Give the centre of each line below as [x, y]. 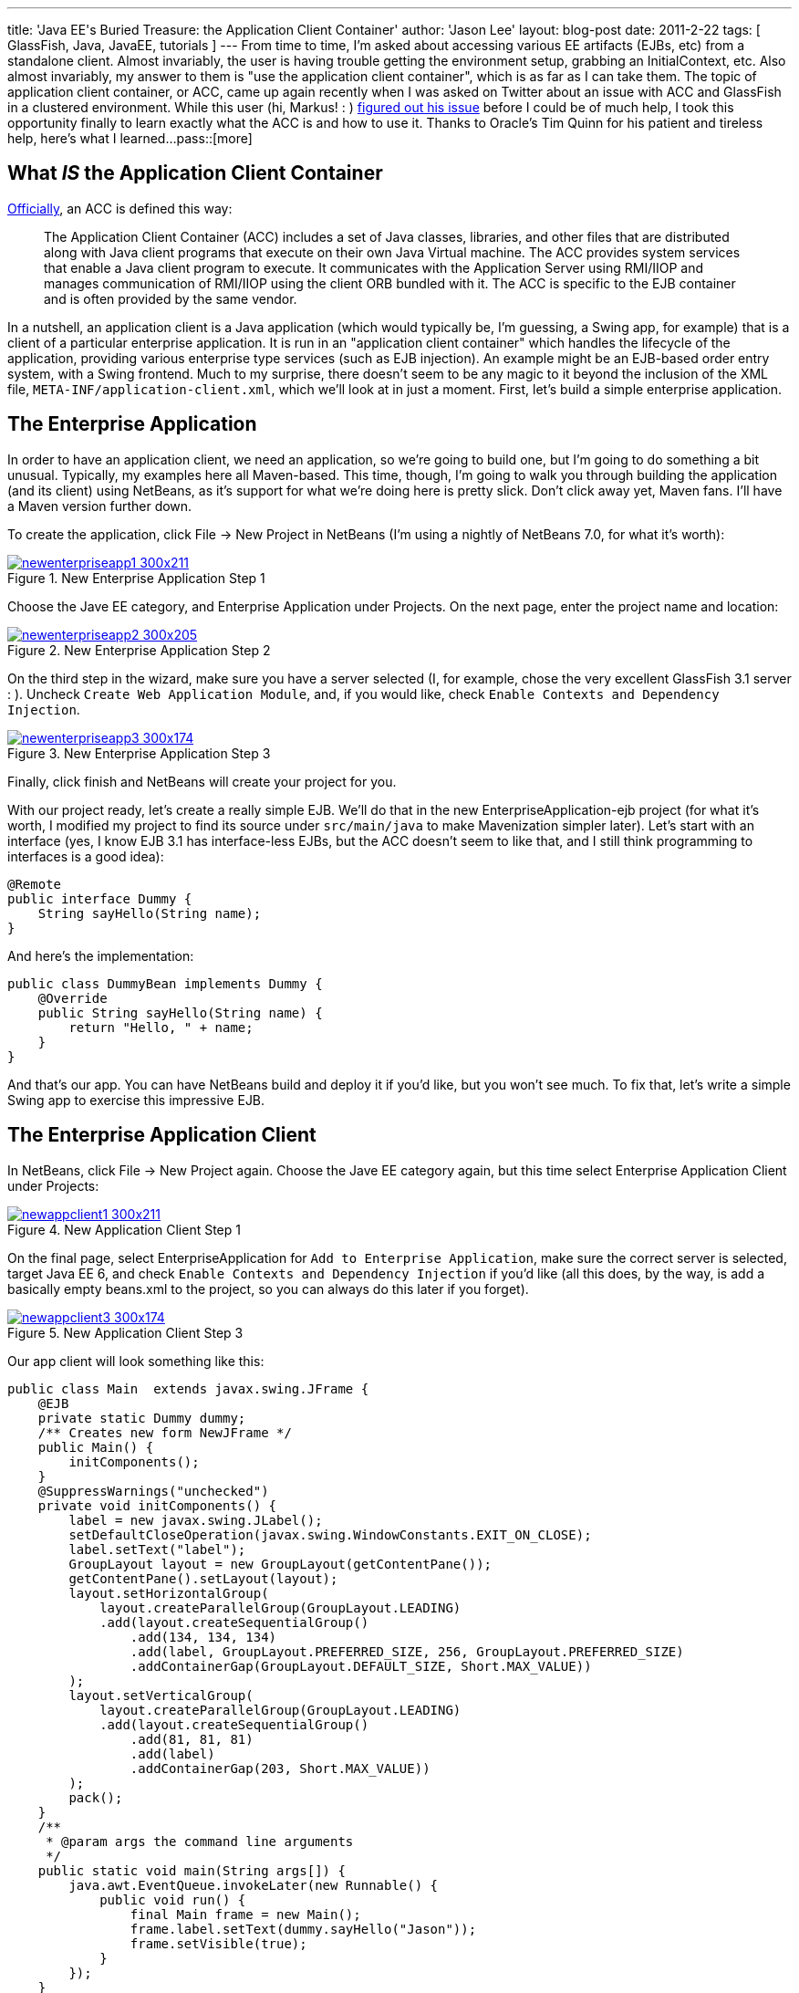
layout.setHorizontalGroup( [169, 1593]
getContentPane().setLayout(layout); [203, 1578]
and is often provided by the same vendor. [171, 298]
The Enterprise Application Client [162, 1135]
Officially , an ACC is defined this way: [120, 208]
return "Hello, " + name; [161, 1027]
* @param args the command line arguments [200, 1841]
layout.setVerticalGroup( [161, 1695]
